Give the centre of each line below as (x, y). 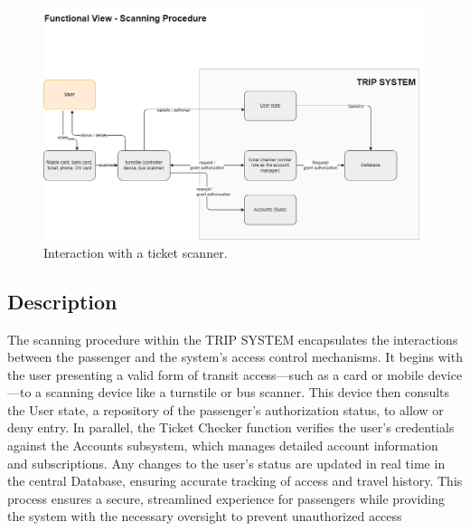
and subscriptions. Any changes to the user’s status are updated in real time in (226, 463)
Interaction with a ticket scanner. (136, 252)
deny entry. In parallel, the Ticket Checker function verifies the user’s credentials (231, 427)
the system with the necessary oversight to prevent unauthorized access (205, 516)
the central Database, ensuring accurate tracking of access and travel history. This (235, 481)
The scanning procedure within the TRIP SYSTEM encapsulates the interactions (233, 339)
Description (62, 301)
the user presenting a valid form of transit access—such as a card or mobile (216, 374)
